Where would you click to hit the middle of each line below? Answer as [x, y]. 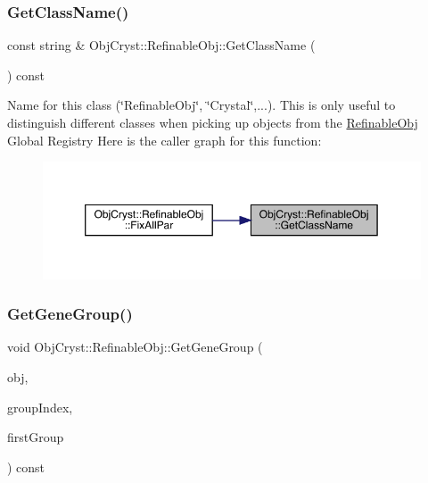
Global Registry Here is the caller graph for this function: [165, 140]
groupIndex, [40, 407]
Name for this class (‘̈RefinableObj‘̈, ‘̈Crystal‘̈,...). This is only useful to [202, 105]
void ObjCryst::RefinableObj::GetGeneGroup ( [135, 347]
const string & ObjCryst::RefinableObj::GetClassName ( [161, 45]
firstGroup [36, 437]
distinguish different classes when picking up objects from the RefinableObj [213, 122]
